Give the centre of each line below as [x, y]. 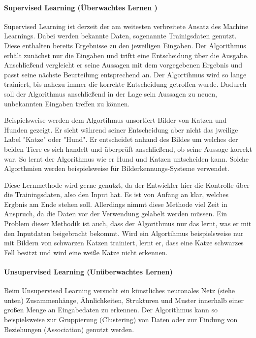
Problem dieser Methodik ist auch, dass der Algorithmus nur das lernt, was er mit [128, 223]
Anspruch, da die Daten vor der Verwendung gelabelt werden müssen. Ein [116, 214]
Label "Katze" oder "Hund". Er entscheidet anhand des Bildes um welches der [121, 139]
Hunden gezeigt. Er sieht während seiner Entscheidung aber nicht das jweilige [121, 129]
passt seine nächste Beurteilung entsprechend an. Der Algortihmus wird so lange [125, 74]
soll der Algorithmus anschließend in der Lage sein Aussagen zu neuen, [111, 93]
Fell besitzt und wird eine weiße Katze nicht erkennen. [86, 252]
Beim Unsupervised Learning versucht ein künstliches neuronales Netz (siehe [119, 290]
